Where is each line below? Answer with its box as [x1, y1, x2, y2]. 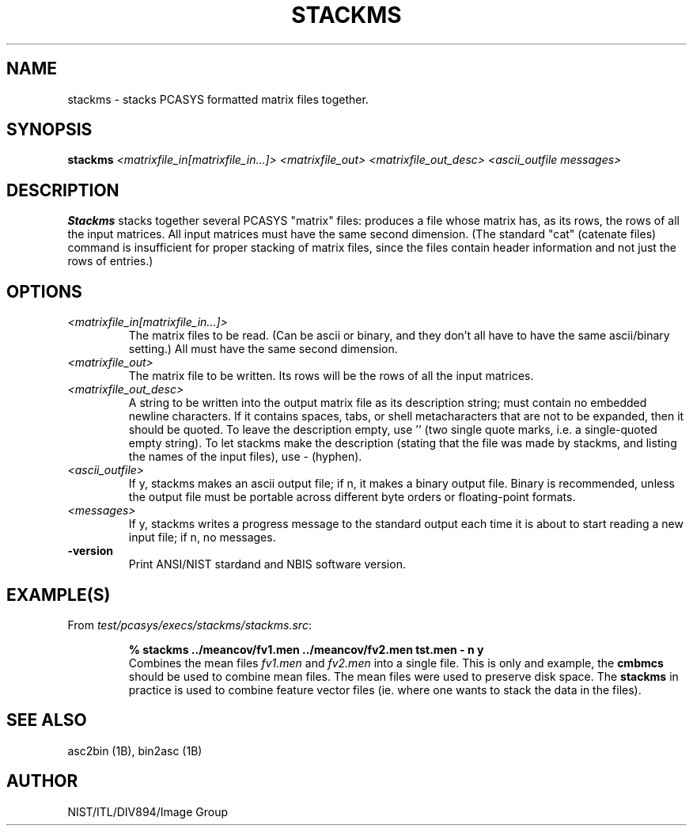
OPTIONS [6, 281, 82, 302]
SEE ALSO [6, 710, 87, 731]
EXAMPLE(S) [6, 584, 111, 605]
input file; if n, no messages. [128, 530, 276, 545]
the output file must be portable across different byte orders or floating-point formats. [128, 490, 576, 504]
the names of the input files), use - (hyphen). [128, 450, 362, 464]
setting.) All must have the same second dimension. [128, 342, 398, 356]
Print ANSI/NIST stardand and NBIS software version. [128, 557, 406, 572]
